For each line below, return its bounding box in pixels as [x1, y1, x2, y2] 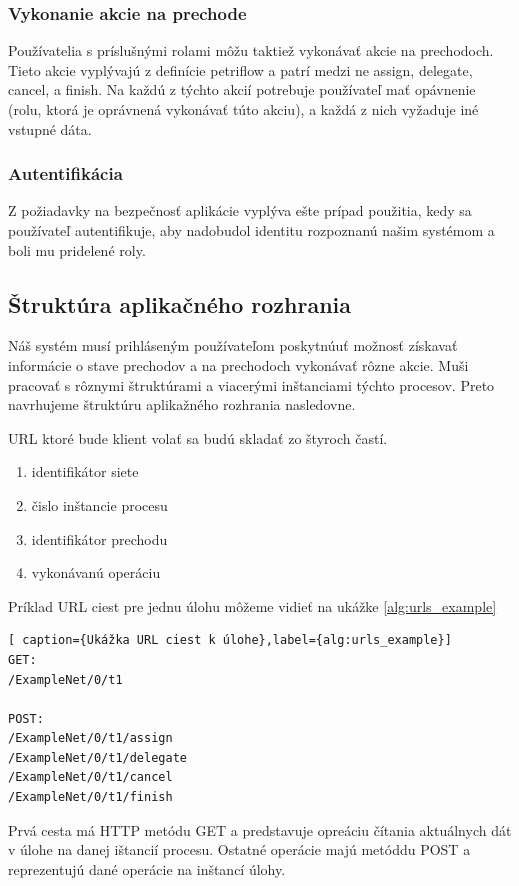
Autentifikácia [8, 161, 123, 186]
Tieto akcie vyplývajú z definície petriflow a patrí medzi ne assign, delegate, [8, 59, 473, 80]
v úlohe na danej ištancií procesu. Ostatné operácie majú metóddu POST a [8, 839, 471, 860]
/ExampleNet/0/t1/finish [8, 790, 173, 805]
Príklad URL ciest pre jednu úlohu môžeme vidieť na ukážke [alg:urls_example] [8, 595, 497, 616]
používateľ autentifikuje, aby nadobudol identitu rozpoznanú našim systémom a [8, 220, 495, 240]
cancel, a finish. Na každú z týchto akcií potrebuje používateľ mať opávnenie [8, 79, 476, 100]
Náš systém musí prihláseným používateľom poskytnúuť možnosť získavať [8, 335, 458, 356]
